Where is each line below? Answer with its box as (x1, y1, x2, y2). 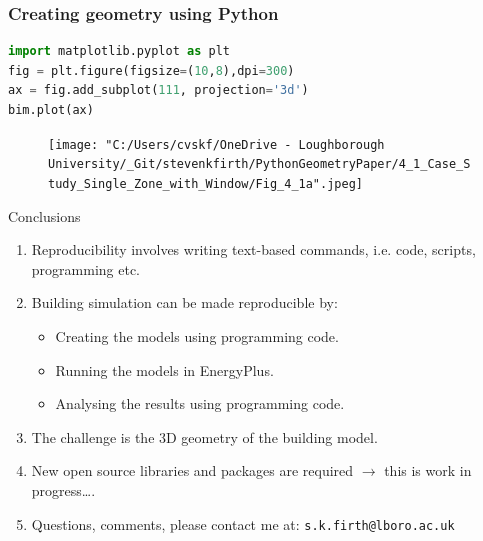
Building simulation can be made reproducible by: (31, 292, 338, 313)
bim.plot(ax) (8, 103, 94, 117)
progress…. (31, 479, 96, 500)
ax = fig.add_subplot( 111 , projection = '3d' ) (8, 83, 309, 98)
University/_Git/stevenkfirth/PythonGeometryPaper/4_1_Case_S (48, 157, 471, 172)
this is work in (384, 460, 472, 481)
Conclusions (8, 205, 81, 226)
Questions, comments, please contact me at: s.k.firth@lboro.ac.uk (31, 513, 455, 534)
